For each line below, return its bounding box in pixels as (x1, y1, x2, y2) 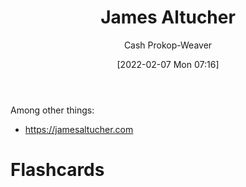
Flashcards (10, 159, 105, 181)
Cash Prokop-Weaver (123, 39, 213, 51)
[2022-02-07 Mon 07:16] (116, 58, 220, 70)
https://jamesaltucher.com (24, 123, 134, 135)
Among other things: (10, 104, 95, 116)
